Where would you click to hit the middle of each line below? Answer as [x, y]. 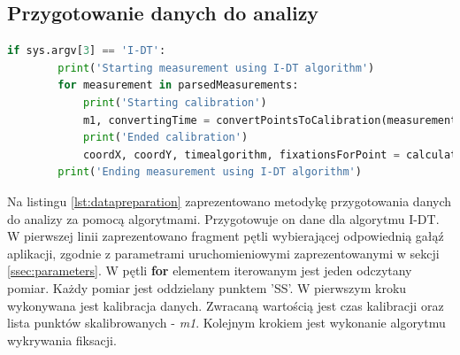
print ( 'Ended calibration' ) [165, 138]
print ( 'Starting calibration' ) [175, 102]
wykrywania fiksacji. [62, 340]
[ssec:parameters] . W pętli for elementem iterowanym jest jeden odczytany [210, 270]
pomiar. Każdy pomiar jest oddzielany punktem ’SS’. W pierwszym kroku [207, 287]
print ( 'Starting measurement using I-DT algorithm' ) [216, 68]
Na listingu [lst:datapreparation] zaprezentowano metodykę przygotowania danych [230, 201]
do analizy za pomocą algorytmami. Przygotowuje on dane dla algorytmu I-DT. [223, 218]
